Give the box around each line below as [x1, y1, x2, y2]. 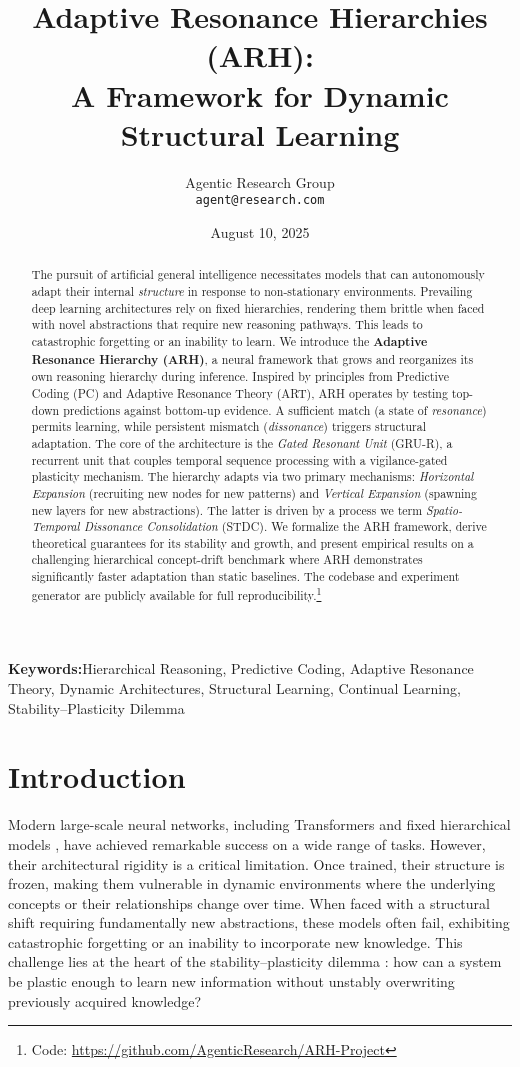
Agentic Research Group [185, 171, 335, 192]
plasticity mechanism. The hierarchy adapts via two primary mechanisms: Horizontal [31, 468, 474, 485]
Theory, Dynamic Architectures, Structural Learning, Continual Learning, [8, 678, 461, 699]
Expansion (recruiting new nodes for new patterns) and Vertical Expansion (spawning [31, 484, 477, 501]
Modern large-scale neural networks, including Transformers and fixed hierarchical [8, 814, 511, 835]
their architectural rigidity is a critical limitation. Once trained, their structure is [8, 853, 505, 874]
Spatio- [426, 501, 463, 518]
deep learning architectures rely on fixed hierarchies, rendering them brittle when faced [31, 299, 485, 316]
